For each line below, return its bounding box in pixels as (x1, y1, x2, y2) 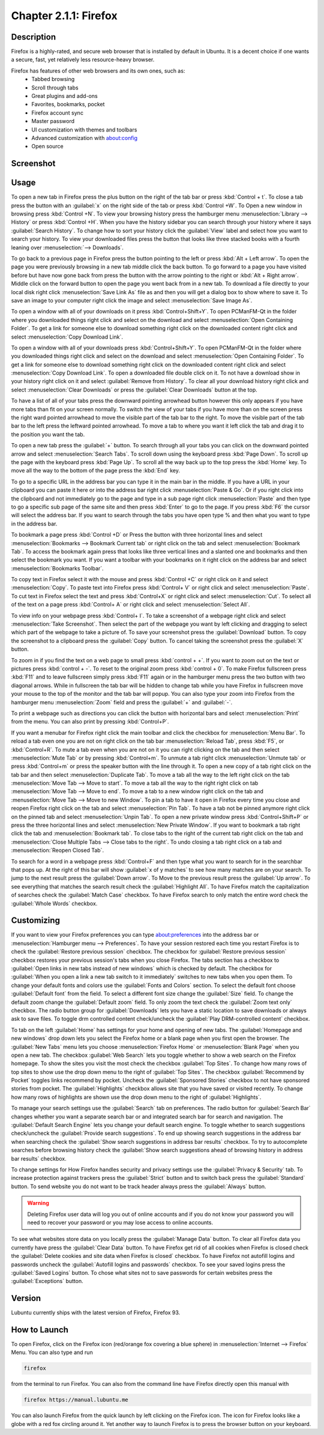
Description (11, 32, 56, 42)
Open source (31, 143, 64, 150)
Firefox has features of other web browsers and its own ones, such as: (11, 67, 185, 74)
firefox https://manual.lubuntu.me (23, 1397, 128, 1403)
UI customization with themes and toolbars (31, 126, 137, 133)
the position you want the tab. (11, 431, 85, 438)
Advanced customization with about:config (31, 134, 138, 141)
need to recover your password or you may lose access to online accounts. (27, 1219, 213, 1226)
